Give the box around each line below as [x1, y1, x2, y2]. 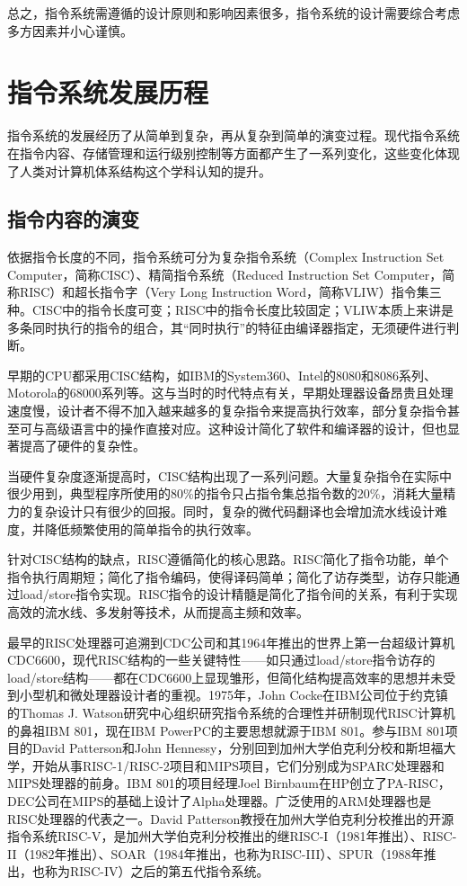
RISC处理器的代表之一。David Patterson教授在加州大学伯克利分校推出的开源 [7, 809, 454, 828]
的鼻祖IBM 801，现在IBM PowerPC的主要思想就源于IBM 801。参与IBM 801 [7, 720, 445, 739]
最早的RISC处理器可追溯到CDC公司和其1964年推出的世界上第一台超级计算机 [7, 632, 455, 651]
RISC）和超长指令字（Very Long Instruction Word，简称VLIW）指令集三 [19, 282, 442, 301]
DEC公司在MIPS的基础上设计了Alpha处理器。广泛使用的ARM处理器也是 [7, 791, 432, 810]
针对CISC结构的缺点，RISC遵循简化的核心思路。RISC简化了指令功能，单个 [7, 550, 449, 568]
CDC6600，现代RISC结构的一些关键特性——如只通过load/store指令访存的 [7, 650, 436, 669]
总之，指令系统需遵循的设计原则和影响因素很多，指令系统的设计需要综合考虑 [7, 4, 460, 22]
